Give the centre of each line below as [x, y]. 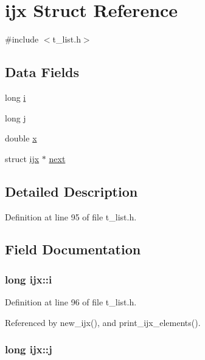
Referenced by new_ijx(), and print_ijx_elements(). [103, 322]
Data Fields [42, 72]
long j [16, 117]
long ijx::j [29, 349]
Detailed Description [71, 191]
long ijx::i [29, 279]
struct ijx [22, 158]
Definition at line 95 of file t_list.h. [71, 216]
